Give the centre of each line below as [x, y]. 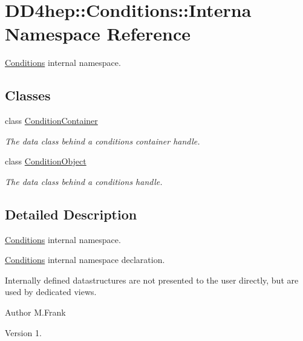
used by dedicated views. [51, 292]
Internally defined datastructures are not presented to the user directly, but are [152, 280]
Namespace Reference [98, 34]
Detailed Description [71, 214]
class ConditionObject [46, 161]
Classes [28, 95]
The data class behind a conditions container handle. [103, 141]
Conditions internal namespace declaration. [85, 260]
